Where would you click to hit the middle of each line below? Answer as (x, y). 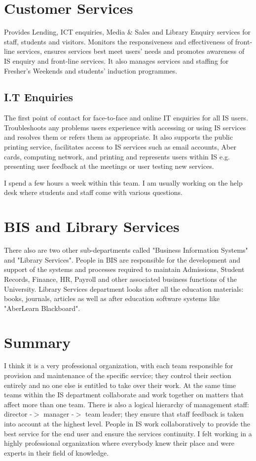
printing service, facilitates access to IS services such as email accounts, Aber (120, 147)
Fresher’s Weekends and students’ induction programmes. (91, 70)
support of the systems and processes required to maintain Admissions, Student (124, 269)
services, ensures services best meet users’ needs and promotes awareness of (131, 51)
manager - (59, 414)
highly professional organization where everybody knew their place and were (119, 443)
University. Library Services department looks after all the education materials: (124, 288)
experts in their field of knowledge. (56, 452)
